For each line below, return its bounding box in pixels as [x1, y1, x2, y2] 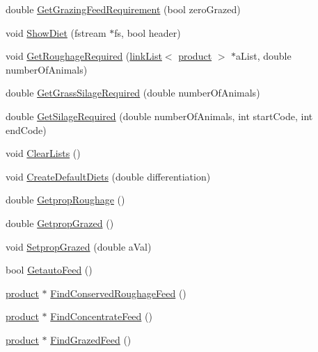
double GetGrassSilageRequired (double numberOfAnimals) [6, 85, 260, 100]
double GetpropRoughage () [6, 192, 125, 207]
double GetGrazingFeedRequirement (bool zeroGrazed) [6, 2, 241, 16]
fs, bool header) [114, 25, 181, 40]
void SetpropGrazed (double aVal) [6, 239, 152, 253]
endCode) [6, 122, 47, 137]
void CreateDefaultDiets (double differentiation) [6, 169, 211, 183]
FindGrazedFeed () [50, 332, 132, 346]
